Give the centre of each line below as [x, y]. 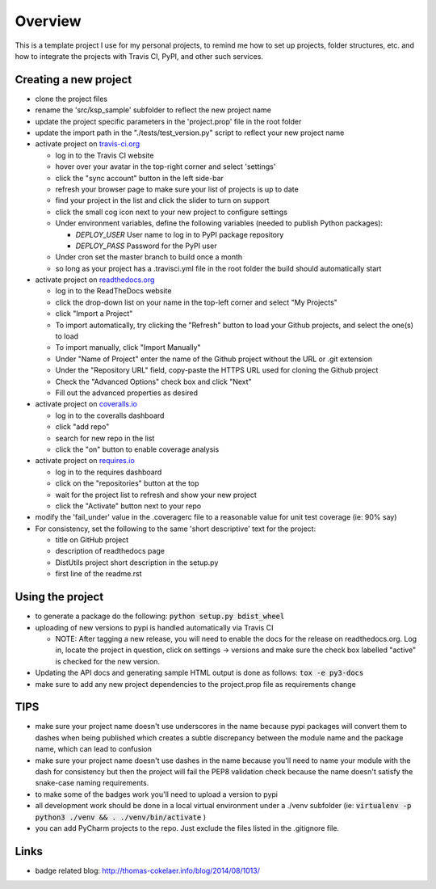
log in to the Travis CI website [105, 155]
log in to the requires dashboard [109, 472]
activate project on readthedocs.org [95, 280]
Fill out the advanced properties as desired [126, 393]
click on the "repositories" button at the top [127, 483]
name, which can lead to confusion [94, 749]
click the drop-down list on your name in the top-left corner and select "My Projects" [197, 302]
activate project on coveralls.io [86, 404]
